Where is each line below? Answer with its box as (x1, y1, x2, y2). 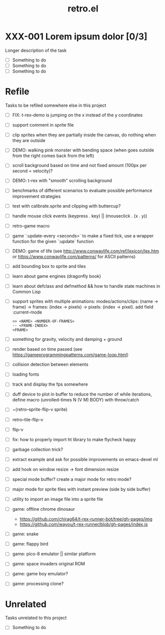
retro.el (67, 3, 99, 14)
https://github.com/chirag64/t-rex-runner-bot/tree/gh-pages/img (19, 516, 153, 522)
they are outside (12, 138, 45, 144)
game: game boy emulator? (12, 571, 68, 577)
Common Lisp (12, 289, 41, 295)
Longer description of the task (5, 47, 67, 53)
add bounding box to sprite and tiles (12, 263, 86, 269)
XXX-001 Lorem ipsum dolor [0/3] (5, 31, 148, 42)
